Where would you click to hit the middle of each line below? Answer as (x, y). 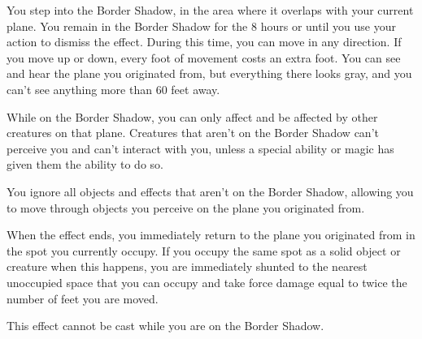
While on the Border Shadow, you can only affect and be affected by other (192, 116)
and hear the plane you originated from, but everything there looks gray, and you (209, 73)
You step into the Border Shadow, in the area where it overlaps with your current (210, 10)
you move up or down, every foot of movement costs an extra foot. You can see (204, 57)
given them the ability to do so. (85, 164)
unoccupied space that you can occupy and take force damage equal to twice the (207, 282)
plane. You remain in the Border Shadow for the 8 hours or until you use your (201, 26)
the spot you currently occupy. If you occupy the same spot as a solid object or (204, 250)
